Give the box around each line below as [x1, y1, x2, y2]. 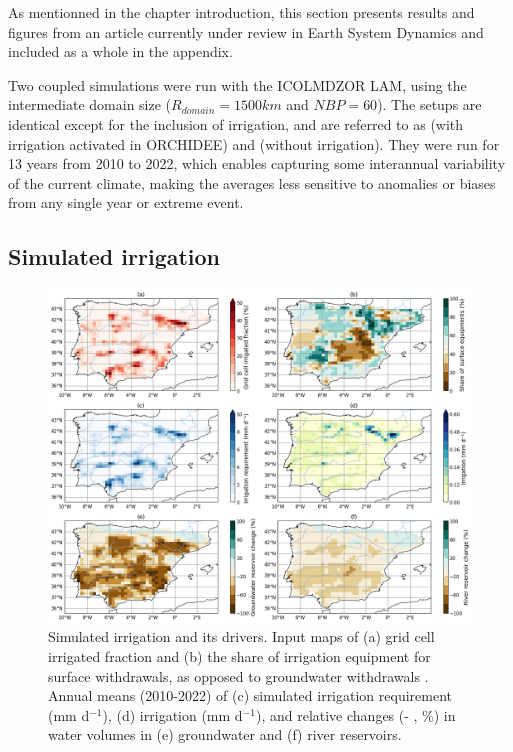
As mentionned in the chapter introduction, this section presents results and [8, 2, 475, 22]
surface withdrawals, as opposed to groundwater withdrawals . [48, 665, 429, 686]
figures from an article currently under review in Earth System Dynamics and [8, 21, 484, 42]
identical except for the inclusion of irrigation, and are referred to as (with [8, 113, 464, 134]
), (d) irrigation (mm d [102, 704, 243, 725]
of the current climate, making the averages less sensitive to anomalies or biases [8, 172, 496, 193]
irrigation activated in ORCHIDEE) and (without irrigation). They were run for [8, 133, 500, 154]
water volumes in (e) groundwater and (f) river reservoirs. [48, 724, 402, 745]
